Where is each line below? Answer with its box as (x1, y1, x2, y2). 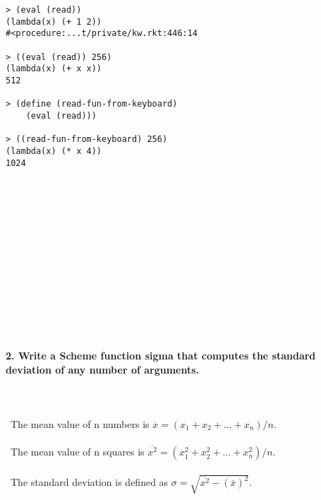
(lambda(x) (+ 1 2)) (6, 16, 102, 27)
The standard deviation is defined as (10, 475, 169, 489)
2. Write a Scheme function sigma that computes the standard (6, 347, 316, 362)
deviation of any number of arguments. (6, 362, 200, 376)
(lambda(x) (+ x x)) (6, 64, 102, 74)
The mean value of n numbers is (10, 416, 150, 431)
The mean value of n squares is (10, 444, 145, 459)
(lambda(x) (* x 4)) (6, 145, 102, 156)
